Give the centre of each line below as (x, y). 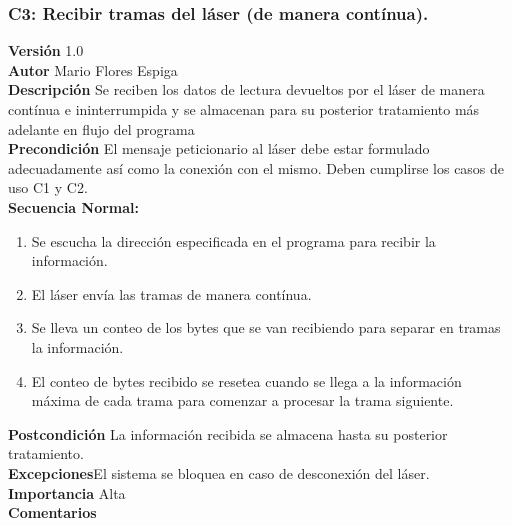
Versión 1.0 (46, 50)
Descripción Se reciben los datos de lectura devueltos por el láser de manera (246, 89)
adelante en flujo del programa (101, 128)
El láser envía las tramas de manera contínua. (171, 293)
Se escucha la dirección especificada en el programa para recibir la (233, 240)
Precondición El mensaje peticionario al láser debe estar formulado (219, 148)
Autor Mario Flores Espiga (93, 69)
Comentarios (52, 512)
